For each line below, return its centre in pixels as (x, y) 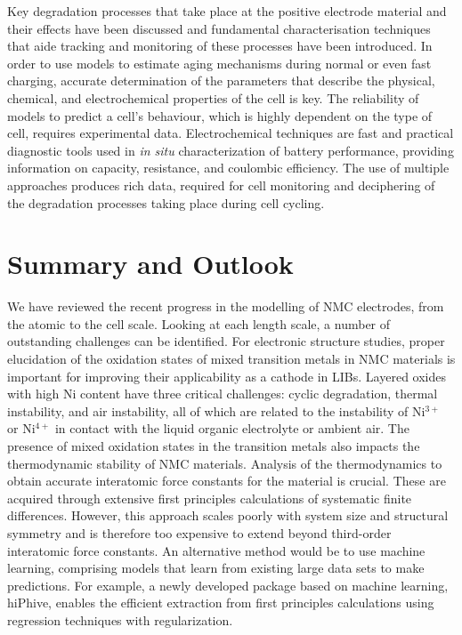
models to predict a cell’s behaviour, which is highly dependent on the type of (220, 115)
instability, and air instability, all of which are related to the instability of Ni (216, 410)
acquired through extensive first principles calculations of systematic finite (210, 498)
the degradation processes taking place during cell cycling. (166, 202)
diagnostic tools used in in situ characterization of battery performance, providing (231, 150)
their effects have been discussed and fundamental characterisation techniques (219, 28)
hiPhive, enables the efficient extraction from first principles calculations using (221, 603)
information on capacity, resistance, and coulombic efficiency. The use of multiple (228, 168)
